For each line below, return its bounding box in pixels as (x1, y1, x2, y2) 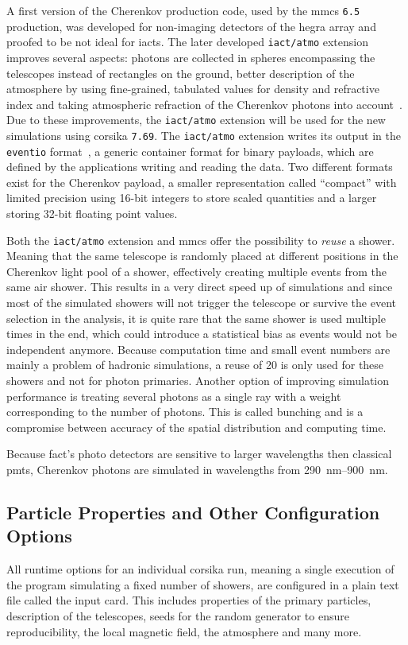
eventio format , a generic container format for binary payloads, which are (6, 142, 374, 159)
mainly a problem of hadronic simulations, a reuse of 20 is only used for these (6, 356, 384, 373)
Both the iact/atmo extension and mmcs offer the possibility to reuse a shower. (6, 231, 395, 248)
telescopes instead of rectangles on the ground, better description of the (6, 64, 355, 81)
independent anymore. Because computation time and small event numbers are (6, 340, 391, 357)
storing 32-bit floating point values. (6, 205, 178, 222)
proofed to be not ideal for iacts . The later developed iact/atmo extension (6, 33, 368, 50)
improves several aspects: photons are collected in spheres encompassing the (6, 49, 375, 65)
